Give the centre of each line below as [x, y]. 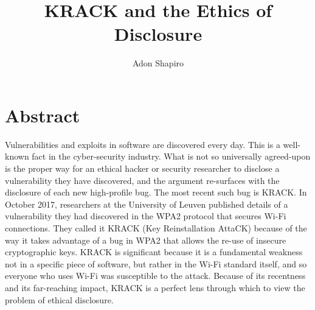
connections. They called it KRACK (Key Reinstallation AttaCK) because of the [156, 228]
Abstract [43, 115]
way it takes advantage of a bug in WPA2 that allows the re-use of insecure [146, 240]
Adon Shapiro [158, 63]
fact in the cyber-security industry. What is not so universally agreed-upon [171, 156]
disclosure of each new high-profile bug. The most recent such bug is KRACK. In [156, 192]
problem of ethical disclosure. [59, 299]
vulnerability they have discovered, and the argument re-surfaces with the [142, 180]
